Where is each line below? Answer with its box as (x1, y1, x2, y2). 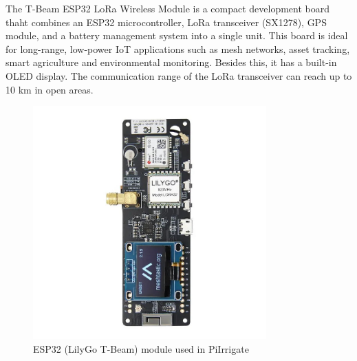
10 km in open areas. (6, 82, 94, 96)
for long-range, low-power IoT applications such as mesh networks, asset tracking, (6, 41, 350, 56)
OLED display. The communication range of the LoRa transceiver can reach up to (6, 68, 352, 83)
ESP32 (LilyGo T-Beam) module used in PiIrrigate (33, 341, 249, 355)
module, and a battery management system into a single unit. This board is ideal (6, 28, 348, 43)
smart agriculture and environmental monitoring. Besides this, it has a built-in (6, 55, 337, 69)
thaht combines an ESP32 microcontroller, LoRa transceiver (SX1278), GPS (6, 14, 327, 29)
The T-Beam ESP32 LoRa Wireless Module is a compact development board (6, 1, 330, 15)
